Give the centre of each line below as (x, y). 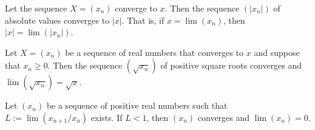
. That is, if (143, 20)
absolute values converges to (57, 20)
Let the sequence (36, 8)
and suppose (277, 52)
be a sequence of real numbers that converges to (154, 52)
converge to (136, 8)
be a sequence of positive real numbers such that (137, 105)
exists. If (107, 117)
